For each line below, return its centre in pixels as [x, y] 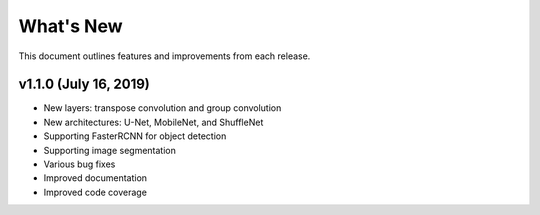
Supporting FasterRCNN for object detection [135, 136]
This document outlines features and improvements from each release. [164, 56]
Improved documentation [95, 178]
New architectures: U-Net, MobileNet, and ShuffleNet [153, 122]
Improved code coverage [95, 192]
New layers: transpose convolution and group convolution [162, 108]
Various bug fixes [79, 164]
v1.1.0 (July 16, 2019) [84, 84]
